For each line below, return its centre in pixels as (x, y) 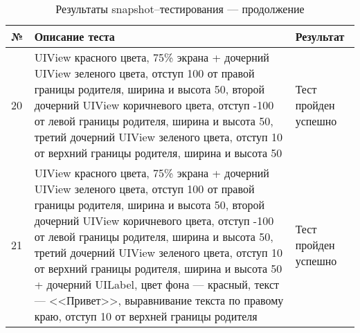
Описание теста (74, 36)
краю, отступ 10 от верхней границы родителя (146, 316)
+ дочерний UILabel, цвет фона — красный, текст (157, 284)
